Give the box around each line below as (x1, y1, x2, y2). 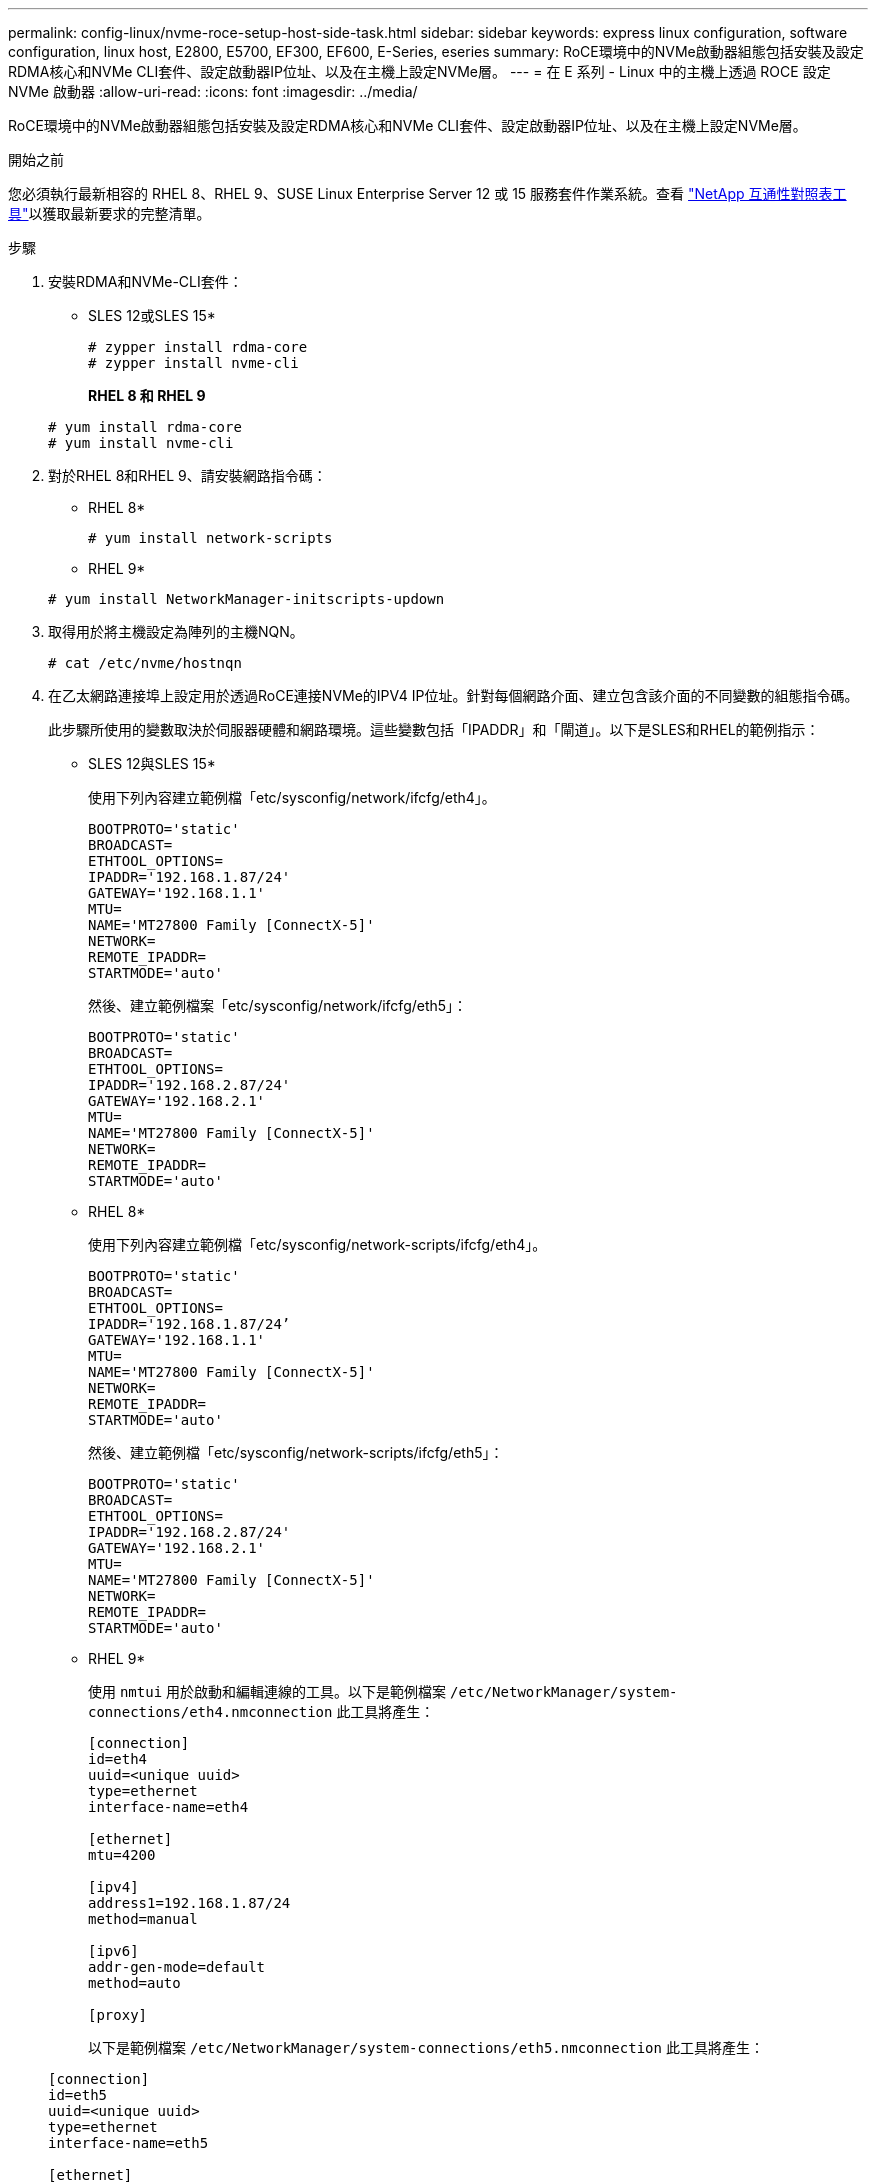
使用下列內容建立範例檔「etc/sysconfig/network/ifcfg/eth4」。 (88, 789, 496, 806)
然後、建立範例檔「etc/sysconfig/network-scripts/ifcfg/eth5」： (88, 1444, 504, 1461)
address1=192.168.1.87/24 (88, 1895, 291, 1911)
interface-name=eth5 (48, 2135, 209, 2151)
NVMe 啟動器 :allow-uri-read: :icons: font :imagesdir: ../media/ (8, 83, 418, 100)
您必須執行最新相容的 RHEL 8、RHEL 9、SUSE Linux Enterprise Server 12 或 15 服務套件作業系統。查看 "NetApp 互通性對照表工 (8, 185, 847, 202)
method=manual (88, 1911, 198, 1927)
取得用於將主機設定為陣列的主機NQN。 (48, 623, 304, 640)
